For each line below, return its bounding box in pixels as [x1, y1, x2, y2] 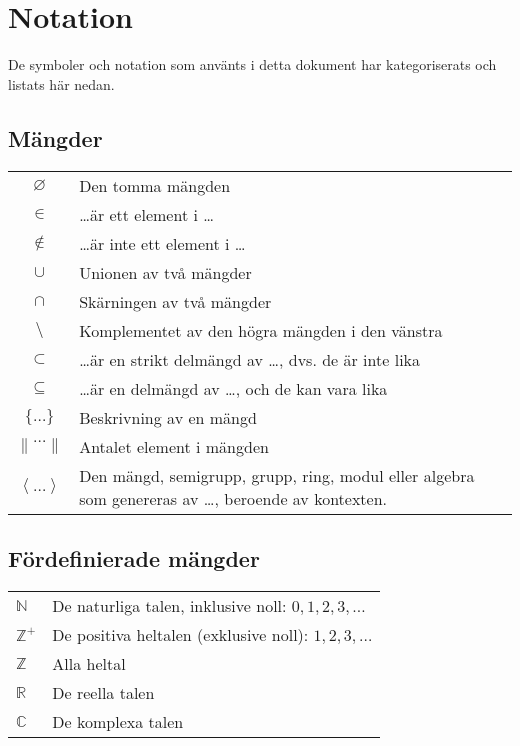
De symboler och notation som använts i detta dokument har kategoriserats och [8, 54, 497, 75]
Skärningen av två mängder [79, 289, 272, 313]
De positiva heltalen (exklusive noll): [52, 622, 309, 646]
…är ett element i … [79, 202, 214, 226]
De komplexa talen [52, 709, 184, 733]
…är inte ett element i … [79, 231, 246, 255]
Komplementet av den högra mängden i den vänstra [79, 318, 443, 342]
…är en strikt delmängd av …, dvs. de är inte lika [79, 347, 421, 371]
